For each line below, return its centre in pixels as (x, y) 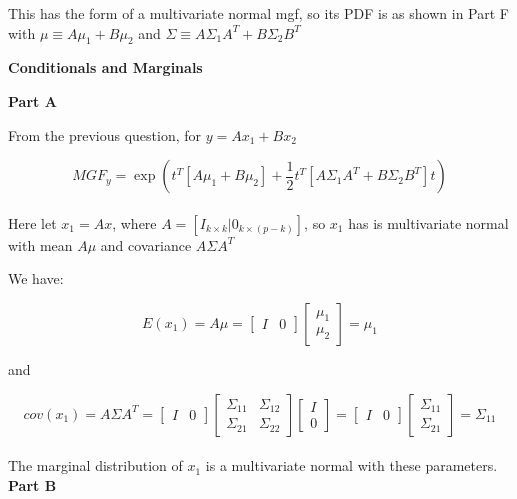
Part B (32, 484)
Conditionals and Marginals (105, 67)
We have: (36, 278)
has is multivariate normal (428, 222)
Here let (32, 222)
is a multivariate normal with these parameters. (351, 465)
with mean (40, 244)
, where (134, 222)
